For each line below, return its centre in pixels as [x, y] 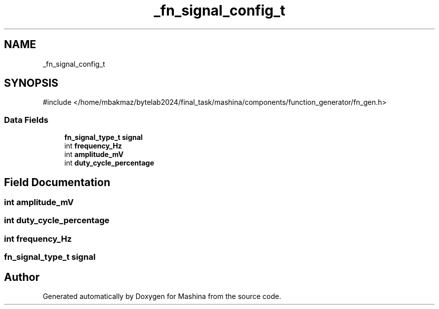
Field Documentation [57, 182]
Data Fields [26, 120]
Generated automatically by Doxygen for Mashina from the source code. [162, 296]
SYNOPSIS [31, 83]
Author [22, 277]
